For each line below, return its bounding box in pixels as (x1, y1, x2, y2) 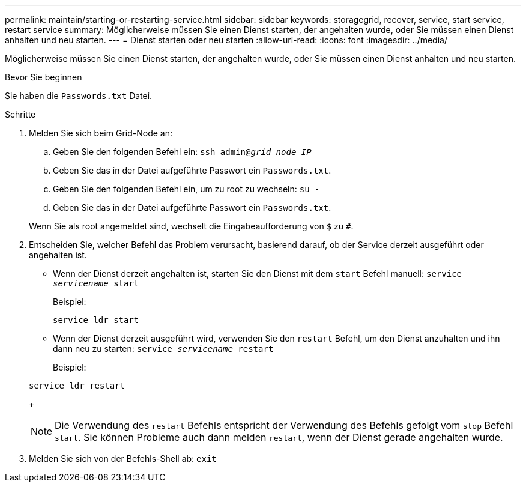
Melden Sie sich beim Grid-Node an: (29, 128, 172, 138)
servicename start (53, 279, 139, 288)
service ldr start (53, 315, 139, 325)
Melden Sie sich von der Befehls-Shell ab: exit (29, 453, 217, 464)
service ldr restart (29, 381, 125, 390)
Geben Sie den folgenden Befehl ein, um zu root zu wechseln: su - (53, 184, 320, 194)
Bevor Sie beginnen (5, 72, 82, 82)
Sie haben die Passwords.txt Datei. (5, 91, 153, 101)
